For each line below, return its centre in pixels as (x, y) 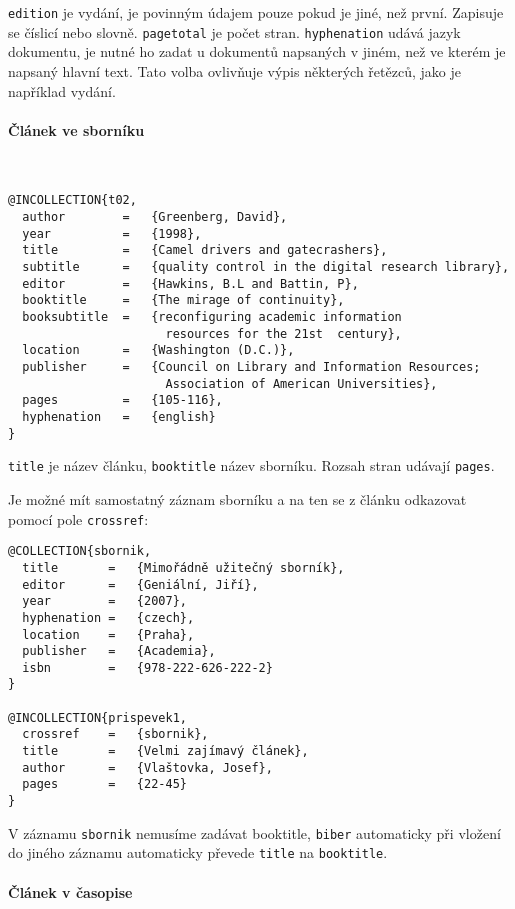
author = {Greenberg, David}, (155, 217)
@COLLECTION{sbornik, (80, 551)
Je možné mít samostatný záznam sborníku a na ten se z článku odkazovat (237, 498)
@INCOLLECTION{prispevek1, (97, 717)
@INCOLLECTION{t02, (72, 200)
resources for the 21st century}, (283, 333)
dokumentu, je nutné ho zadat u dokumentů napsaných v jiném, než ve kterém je (257, 51)
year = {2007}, (104, 601)
